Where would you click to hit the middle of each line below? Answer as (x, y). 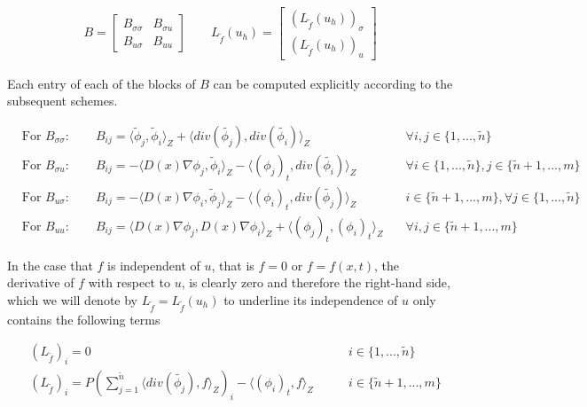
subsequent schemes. (63, 101)
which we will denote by (72, 299)
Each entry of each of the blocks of (102, 83)
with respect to (129, 282)
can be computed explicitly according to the (333, 83)
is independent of (154, 265)
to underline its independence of (311, 299)
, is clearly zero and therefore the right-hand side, (316, 282)
